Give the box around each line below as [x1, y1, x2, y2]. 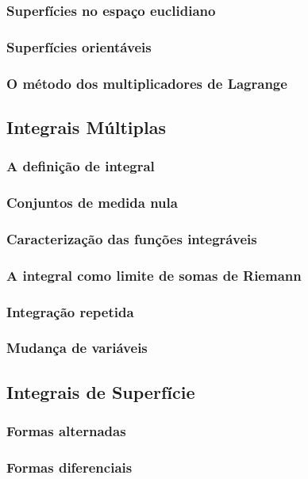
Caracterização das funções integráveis [6, 228, 257, 248]
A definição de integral [6, 156, 155, 176]
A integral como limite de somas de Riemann [6, 265, 302, 285]
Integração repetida [6, 301, 134, 321]
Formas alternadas [6, 421, 126, 441]
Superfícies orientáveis [6, 36, 152, 56]
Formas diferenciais [6, 457, 133, 477]
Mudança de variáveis [6, 338, 148, 358]
